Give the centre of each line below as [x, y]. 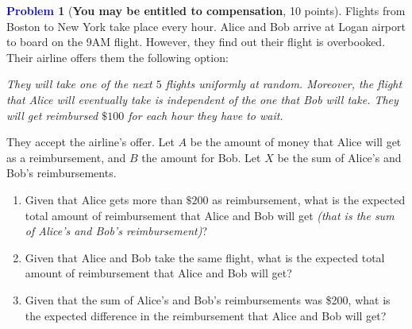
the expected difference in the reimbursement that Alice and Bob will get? [206, 315]
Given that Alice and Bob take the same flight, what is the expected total [205, 257]
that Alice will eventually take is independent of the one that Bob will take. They [202, 99]
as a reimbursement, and [66, 157]
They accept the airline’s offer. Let [90, 142]
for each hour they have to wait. [206, 115]
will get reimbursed [52, 115]
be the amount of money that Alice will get [296, 142]
